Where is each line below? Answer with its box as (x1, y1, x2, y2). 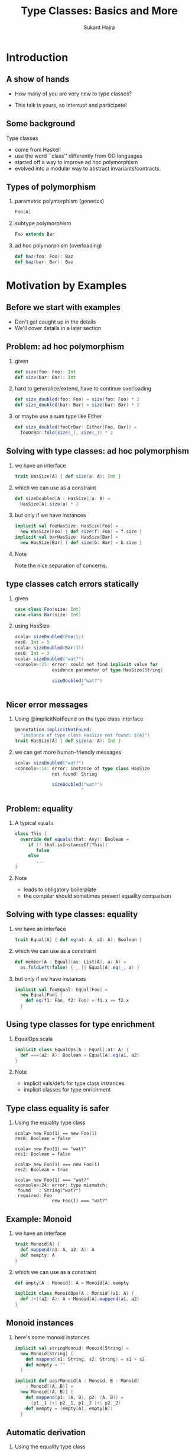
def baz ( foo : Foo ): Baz (14, 254, 74, 260)
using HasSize (14, 622, 50, 629)
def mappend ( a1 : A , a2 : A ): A (20, 1246, 95, 1253)
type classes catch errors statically (6, 579, 139, 589)
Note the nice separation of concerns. (14, 562, 108, 569)
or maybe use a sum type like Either (14, 413, 102, 420)
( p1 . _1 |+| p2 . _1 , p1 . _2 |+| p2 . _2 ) (30, 1400, 121, 1406)
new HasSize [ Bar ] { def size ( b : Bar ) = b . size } (20, 540, 142, 546)
